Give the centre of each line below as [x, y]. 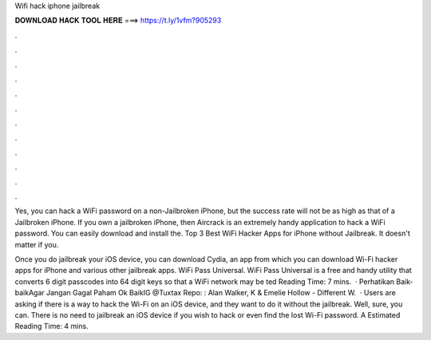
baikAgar [30, 293]
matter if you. [37, 244]
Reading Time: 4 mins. [51, 326]
